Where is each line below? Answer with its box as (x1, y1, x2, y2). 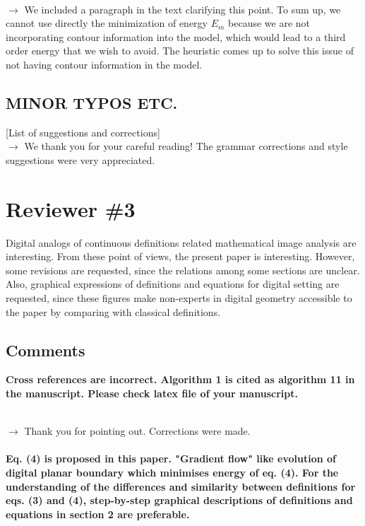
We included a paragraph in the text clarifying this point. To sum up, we (24, 1, 341, 16)
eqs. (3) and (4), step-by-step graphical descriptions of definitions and (6, 493, 353, 508)
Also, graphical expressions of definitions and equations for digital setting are (6, 276, 340, 291)
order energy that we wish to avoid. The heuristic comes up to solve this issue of (6, 43, 354, 58)
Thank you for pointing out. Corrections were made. (24, 423, 251, 438)
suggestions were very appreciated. (6, 152, 155, 167)
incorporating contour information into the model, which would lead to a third (6, 29, 346, 44)
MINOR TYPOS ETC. (6, 91, 178, 113)
